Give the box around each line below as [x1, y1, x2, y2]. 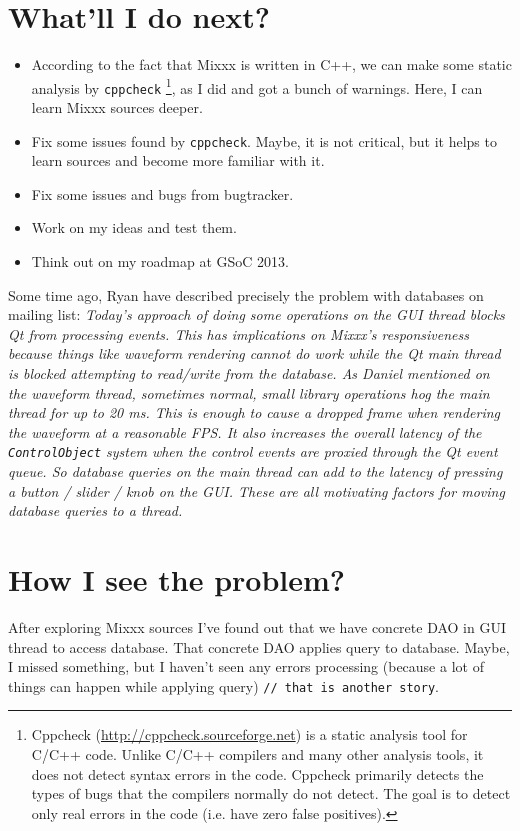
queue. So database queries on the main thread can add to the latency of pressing [8, 461, 503, 482]
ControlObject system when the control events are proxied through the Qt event [8, 441, 498, 462]
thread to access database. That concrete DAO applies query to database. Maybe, [8, 636, 510, 657]
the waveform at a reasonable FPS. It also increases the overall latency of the [8, 421, 482, 442]
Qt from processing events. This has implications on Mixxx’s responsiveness [8, 323, 469, 344]
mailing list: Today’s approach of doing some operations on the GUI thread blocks [8, 304, 505, 325]
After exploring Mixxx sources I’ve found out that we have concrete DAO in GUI [8, 616, 506, 637]
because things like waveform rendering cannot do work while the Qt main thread [8, 343, 501, 364]
